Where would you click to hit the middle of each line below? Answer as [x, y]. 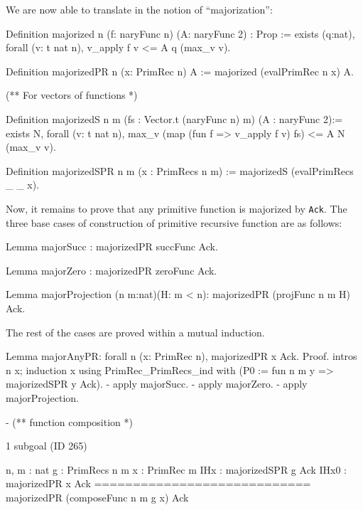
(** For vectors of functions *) [72, 95]
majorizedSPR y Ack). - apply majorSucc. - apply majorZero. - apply [157, 384]
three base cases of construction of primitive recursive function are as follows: [174, 222]
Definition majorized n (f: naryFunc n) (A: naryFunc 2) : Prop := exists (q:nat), [180, 33]
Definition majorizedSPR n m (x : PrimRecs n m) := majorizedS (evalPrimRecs [180, 170]
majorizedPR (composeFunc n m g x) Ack [97, 497]
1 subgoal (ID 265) [47, 446]
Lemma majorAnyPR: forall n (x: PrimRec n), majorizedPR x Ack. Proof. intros [181, 356]
